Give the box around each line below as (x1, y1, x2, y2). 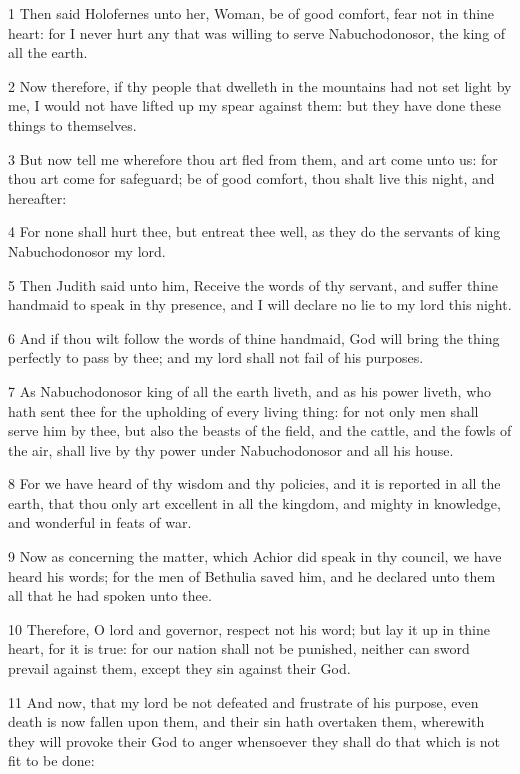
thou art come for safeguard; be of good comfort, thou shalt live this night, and (8, 168, 495, 189)
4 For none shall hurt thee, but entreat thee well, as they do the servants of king (8, 221, 501, 242)
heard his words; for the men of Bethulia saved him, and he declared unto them (8, 565, 496, 586)
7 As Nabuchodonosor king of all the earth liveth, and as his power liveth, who (8, 380, 492, 401)
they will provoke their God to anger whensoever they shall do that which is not (8, 730, 501, 751)
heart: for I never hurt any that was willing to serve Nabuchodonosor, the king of (8, 22, 506, 43)
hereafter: (8, 187, 67, 208)
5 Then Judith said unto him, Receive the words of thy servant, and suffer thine (8, 274, 499, 295)
